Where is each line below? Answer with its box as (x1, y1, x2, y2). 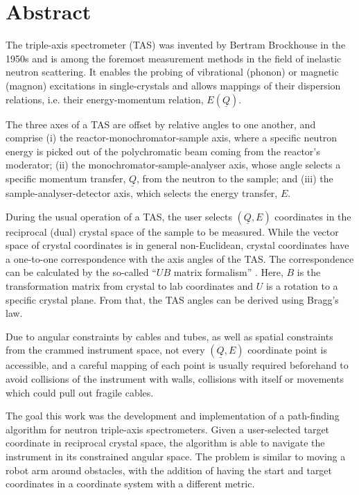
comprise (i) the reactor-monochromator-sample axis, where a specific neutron (6, 130, 338, 145)
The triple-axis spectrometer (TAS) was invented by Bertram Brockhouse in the (6, 37, 346, 52)
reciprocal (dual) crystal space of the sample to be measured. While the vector (6, 224, 339, 238)
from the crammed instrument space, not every (6, 342, 205, 357)
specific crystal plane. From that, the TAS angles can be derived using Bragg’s (6, 292, 339, 306)
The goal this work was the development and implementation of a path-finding (6, 408, 340, 423)
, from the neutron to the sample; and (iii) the (137, 171, 333, 185)
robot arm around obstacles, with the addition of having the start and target (6, 462, 333, 477)
